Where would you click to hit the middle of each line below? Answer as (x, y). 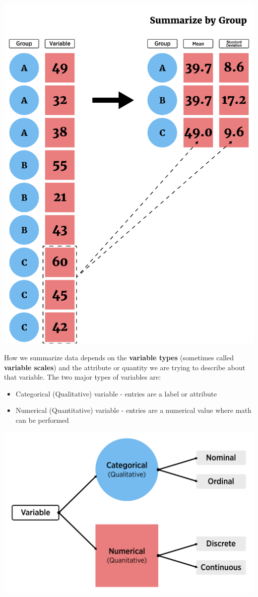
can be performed (42, 420)
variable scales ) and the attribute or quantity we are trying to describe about (125, 367)
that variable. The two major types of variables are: (83, 377)
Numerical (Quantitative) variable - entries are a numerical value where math (133, 410)
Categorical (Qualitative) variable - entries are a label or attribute (116, 393)
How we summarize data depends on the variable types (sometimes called (119, 358)
